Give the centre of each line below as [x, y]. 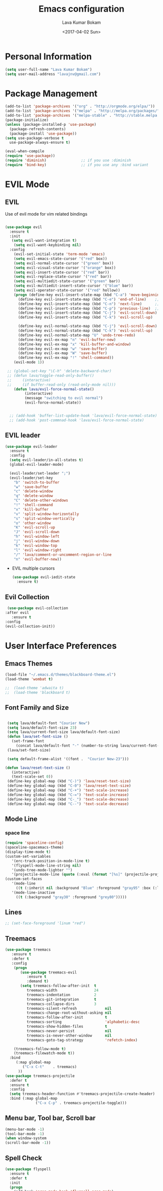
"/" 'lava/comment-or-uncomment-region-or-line [63, 555]
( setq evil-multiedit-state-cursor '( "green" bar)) [67, 281]
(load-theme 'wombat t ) [29, 679]
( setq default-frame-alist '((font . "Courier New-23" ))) [68, 759]
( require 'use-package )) [30, 156]
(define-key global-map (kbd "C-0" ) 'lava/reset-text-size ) [69, 786]
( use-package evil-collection [38, 608]
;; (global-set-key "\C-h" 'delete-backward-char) [59, 371]
